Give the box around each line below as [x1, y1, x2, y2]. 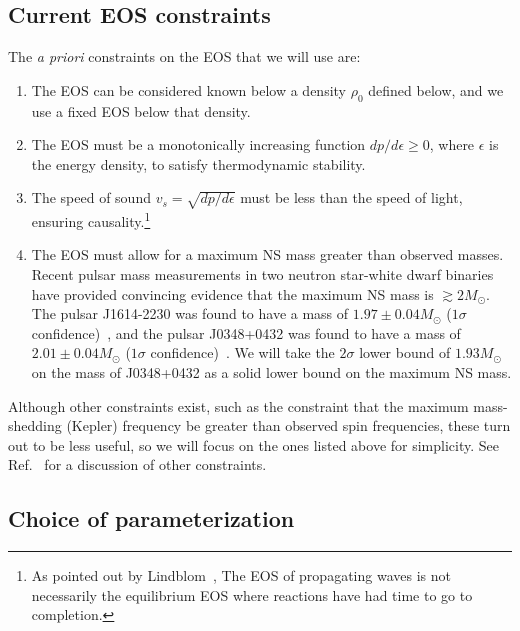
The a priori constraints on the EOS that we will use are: [8, 46, 361, 67]
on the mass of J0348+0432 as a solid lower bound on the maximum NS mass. [31, 361, 512, 382]
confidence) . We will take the [150, 342, 335, 363]
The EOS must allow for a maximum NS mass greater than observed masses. [31, 244, 504, 265]
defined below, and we [368, 79, 504, 100]
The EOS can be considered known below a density [31, 79, 347, 100]
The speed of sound [31, 187, 151, 208]
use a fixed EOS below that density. [31, 100, 251, 121]
